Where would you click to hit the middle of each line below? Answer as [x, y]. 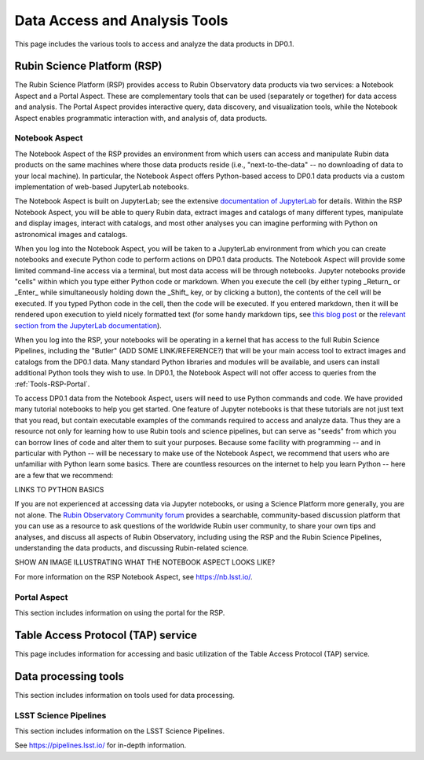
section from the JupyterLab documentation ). [88, 325]
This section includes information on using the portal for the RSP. [120, 612]
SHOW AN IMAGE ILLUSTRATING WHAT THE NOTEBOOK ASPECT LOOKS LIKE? [145, 562]
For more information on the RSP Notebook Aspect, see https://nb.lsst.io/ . [133, 576]
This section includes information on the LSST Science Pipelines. [120, 731]
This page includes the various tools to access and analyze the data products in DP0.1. [154, 44]
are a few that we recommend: [64, 475]
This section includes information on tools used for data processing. [124, 695]
